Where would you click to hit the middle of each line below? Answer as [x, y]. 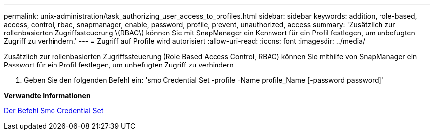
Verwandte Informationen [47, 95]
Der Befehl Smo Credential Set [54, 111]
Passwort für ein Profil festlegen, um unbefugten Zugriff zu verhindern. [120, 65]
